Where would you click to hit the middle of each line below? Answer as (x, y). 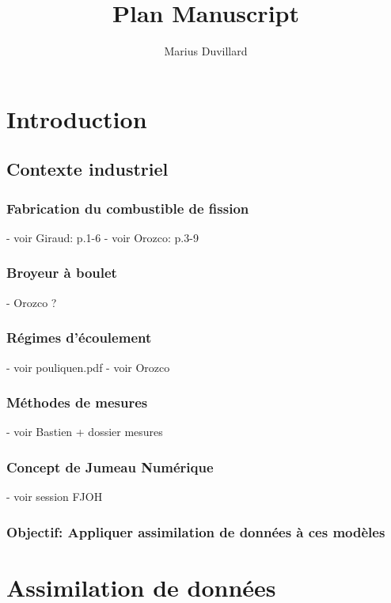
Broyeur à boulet (62, 273)
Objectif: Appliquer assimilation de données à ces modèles (196, 531)
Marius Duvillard (206, 51)
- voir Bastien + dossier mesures (85, 432)
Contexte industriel (87, 169)
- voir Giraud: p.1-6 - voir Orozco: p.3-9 (102, 237)
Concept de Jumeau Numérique (110, 466)
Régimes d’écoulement (79, 338)
